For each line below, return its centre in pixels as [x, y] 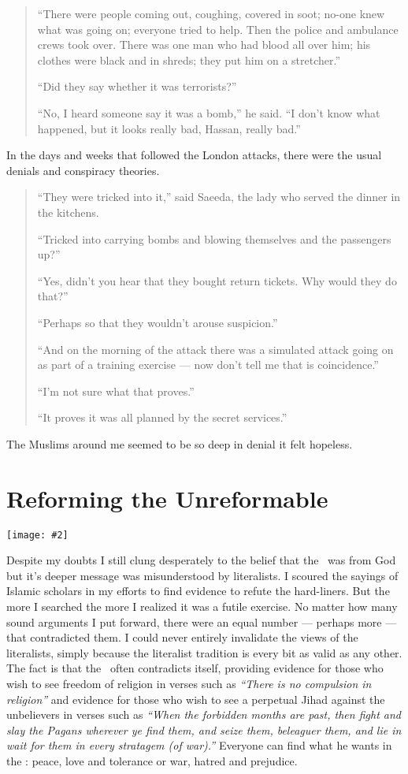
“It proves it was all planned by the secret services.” [162, 417]
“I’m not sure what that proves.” [116, 391]
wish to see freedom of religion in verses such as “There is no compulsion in [189, 683]
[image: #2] [37, 535]
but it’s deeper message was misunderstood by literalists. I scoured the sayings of [202, 575]
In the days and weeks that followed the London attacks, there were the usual [194, 155]
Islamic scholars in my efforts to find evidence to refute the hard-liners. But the [198, 591]
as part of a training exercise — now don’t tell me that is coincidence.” [208, 365]
